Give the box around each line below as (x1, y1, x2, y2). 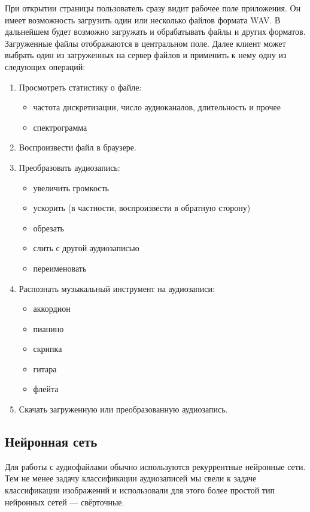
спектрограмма (33, 121, 87, 133)
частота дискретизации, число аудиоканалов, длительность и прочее (33, 101, 281, 113)
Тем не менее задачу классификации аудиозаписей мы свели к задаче (5, 472, 257, 484)
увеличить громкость (33, 181, 110, 194)
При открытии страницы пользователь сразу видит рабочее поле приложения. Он (5, 2, 301, 14)
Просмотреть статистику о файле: (19, 80, 142, 93)
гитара (33, 362, 57, 375)
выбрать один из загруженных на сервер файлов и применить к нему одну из (5, 49, 287, 61)
